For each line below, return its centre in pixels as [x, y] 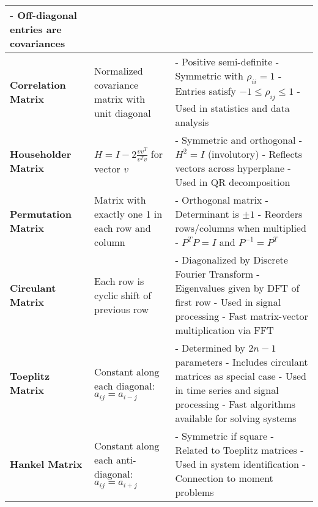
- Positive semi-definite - [227, 61]
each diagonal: [125, 386]
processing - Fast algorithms [235, 404]
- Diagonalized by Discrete [231, 260]
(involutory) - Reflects [255, 154]
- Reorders [280, 214]
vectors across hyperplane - [233, 168]
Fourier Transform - [217, 274]
